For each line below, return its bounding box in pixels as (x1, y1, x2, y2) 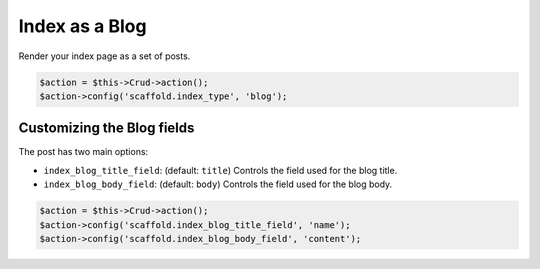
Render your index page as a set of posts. (18, 50, 191, 62)
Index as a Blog (18, 15, 147, 37)
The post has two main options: (18, 146, 149, 158)
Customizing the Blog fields (18, 120, 195, 137)
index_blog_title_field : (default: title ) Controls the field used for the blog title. (43, 164, 398, 176)
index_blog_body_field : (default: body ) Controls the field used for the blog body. (43, 178, 393, 190)
